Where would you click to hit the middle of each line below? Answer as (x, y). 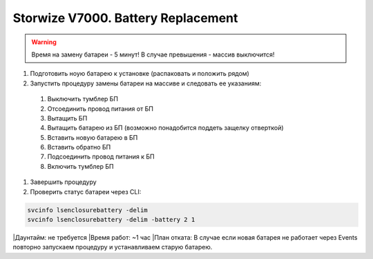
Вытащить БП (67, 118)
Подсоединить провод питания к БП (101, 157)
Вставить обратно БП (79, 147)
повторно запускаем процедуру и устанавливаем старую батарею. (113, 247)
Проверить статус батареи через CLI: (86, 191)
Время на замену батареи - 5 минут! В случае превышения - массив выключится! (153, 54)
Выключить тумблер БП (83, 99)
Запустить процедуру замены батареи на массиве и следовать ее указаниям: (146, 83)
